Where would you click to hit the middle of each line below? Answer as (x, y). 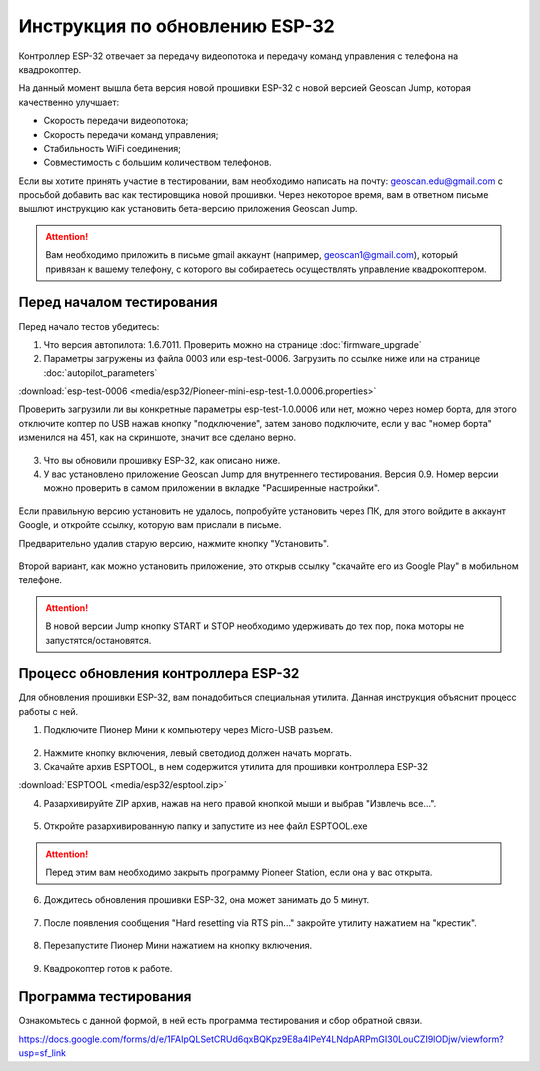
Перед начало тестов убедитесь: (89, 326)
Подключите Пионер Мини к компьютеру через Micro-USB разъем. (188, 730)
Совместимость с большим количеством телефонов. (157, 162)
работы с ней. (48, 711)
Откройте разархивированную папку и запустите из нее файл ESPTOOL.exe (205, 826)
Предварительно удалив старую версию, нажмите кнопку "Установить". (174, 543)
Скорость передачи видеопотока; (116, 121)
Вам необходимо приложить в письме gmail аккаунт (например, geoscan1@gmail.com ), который (252, 255)
